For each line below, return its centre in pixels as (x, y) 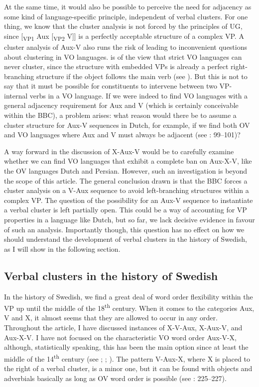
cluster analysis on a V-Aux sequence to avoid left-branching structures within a (127, 190)
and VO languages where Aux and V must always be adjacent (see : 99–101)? (122, 135)
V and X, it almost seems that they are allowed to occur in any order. (111, 318)
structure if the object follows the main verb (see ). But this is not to (142, 76)
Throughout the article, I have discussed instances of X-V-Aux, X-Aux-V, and (123, 328)
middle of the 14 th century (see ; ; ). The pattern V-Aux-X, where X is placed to (127, 358)
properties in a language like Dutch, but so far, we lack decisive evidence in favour (129, 219)
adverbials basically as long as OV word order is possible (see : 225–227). (115, 378)
